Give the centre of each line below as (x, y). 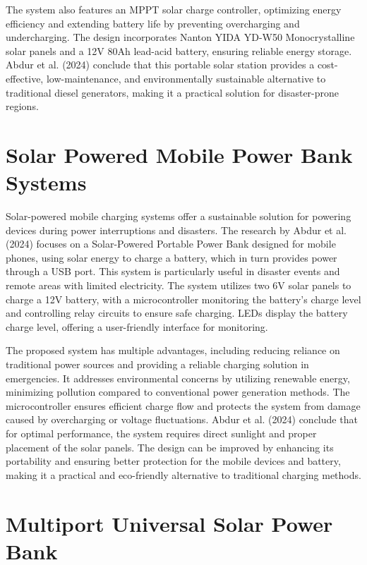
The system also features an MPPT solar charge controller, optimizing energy (174, 9)
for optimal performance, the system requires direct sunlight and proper (161, 433)
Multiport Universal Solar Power (169, 523)
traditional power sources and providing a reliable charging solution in (157, 364)
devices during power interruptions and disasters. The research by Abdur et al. (176, 230)
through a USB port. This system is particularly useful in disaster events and (173, 271)
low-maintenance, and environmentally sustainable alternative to (186, 78)
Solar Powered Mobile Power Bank (179, 154)
